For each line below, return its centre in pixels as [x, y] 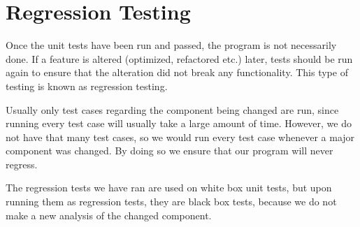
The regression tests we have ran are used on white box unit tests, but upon [169, 188]
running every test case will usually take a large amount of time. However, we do [179, 123]
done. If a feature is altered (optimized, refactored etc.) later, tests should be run [179, 58]
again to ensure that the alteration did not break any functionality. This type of [177, 72]
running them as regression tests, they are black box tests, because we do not [171, 202]
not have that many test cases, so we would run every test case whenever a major [180, 137]
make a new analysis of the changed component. [109, 215]
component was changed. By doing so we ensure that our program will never [170, 151]
